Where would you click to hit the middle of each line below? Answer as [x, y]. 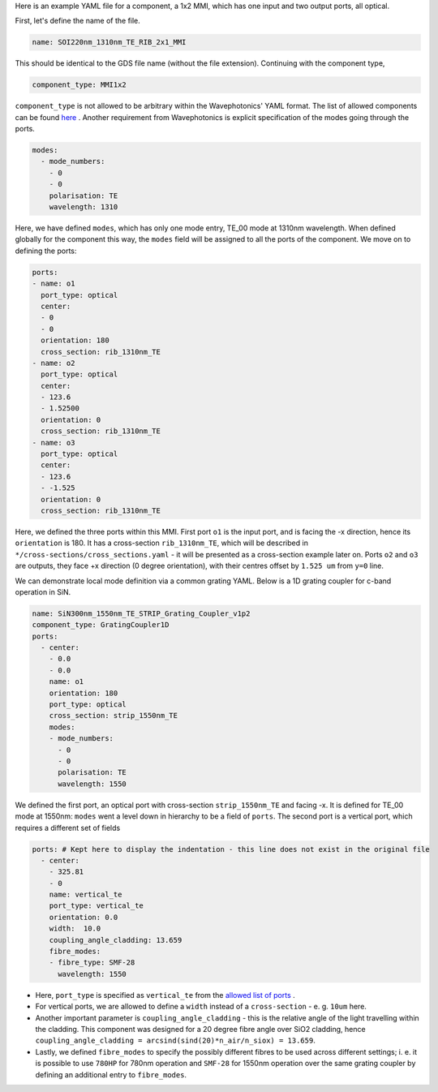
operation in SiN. [43, 591]
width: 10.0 [75, 929]
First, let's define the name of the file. [78, 21]
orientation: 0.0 [84, 917]
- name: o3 [54, 443]
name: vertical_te [86, 895]
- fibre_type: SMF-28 [92, 963]
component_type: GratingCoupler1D [101, 625]
